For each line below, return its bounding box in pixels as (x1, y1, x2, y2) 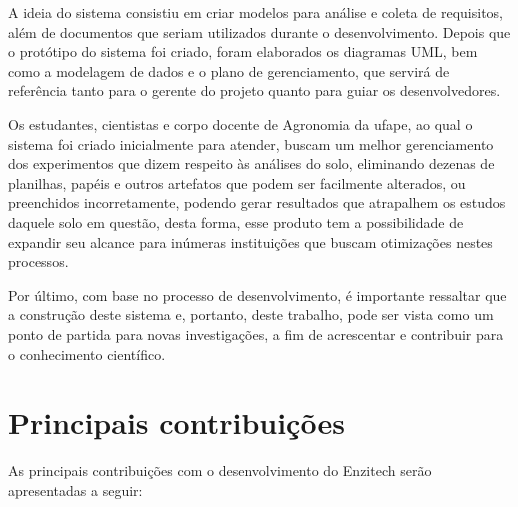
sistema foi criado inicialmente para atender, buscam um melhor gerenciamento (8, 133, 494, 154)
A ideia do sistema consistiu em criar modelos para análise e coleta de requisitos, (8, 2, 503, 22)
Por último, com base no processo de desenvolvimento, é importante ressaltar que (8, 284, 507, 305)
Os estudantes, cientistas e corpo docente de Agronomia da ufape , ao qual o (8, 113, 473, 134)
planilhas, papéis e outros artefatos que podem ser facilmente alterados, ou (8, 172, 466, 193)
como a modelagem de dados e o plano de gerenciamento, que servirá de (8, 60, 450, 81)
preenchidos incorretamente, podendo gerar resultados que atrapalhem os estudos (8, 192, 506, 213)
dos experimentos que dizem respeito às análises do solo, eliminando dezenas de (8, 153, 495, 174)
